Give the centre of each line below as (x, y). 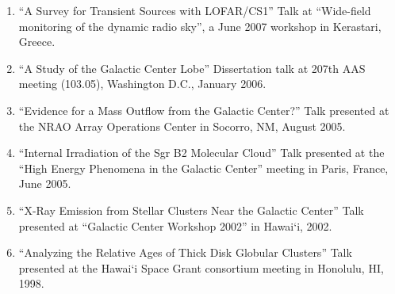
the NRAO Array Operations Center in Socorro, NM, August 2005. (182, 126)
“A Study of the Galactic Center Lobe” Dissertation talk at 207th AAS (192, 68)
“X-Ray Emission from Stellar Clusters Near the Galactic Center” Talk (191, 210)
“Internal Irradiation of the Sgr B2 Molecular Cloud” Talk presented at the (201, 153)
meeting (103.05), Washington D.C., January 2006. (142, 84)
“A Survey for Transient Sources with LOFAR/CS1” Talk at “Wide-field (195, 10)
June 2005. (45, 183)
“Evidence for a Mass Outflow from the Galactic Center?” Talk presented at (204, 110)
